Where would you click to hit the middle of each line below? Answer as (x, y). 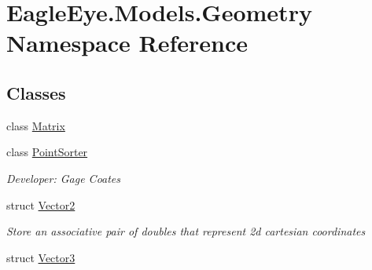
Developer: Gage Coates (64, 178)
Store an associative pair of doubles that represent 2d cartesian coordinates (186, 231)
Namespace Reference (127, 43)
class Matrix (36, 125)
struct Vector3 (41, 257)
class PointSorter (47, 152)
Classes (36, 92)
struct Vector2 (41, 204)
